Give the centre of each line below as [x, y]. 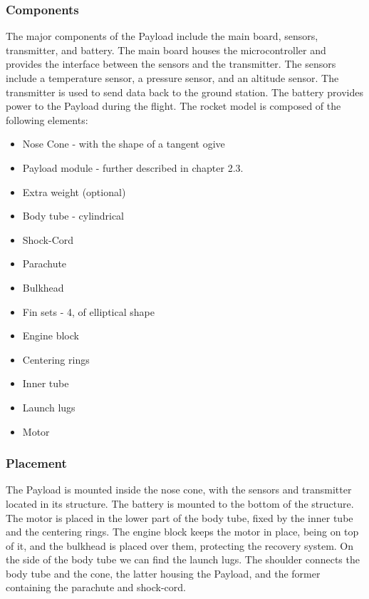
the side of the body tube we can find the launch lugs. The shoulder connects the [183, 559]
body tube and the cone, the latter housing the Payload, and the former [163, 573]
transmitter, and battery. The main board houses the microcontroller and [166, 50]
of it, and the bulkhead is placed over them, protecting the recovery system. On [180, 545]
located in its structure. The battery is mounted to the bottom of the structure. [180, 503]
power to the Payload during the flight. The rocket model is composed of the [173, 106]
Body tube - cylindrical [73, 216]
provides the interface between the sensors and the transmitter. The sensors [171, 64]
